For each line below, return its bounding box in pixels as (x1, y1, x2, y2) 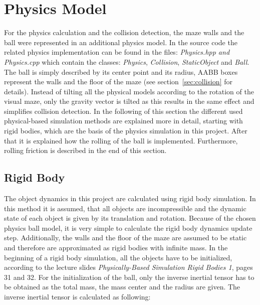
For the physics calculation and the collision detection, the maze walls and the (4, 27, 244, 38)
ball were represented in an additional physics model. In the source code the (4, 37, 237, 47)
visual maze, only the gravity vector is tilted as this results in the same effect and (4, 96, 254, 106)
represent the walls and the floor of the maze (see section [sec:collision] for (4, 76, 232, 87)
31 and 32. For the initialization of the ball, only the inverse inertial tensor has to (4, 271, 254, 282)
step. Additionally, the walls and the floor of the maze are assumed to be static (4, 232, 247, 243)
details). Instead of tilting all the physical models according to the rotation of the (4, 86, 254, 96)
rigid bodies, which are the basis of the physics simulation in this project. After (4, 125, 247, 136)
